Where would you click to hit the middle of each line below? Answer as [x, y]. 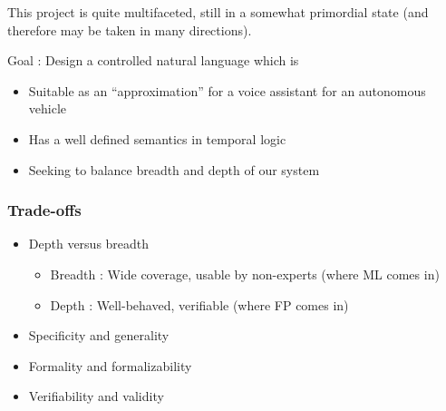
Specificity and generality [99, 335]
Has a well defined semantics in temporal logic [157, 138]
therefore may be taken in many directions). [130, 29]
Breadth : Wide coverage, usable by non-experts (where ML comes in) [245, 274]
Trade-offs [44, 210]
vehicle [48, 108]
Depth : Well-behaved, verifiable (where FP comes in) [199, 304]
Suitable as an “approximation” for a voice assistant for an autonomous [227, 90]
